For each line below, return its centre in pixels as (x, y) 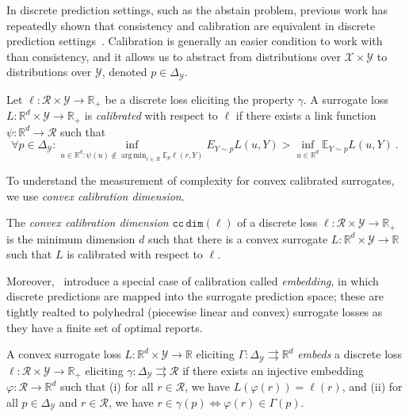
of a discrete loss (277, 222)
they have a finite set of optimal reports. (105, 327)
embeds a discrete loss (350, 354)
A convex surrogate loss (64, 354)
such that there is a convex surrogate (238, 238)
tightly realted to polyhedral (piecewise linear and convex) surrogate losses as (195, 312)
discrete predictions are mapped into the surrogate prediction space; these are (195, 296)
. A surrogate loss (346, 99)
